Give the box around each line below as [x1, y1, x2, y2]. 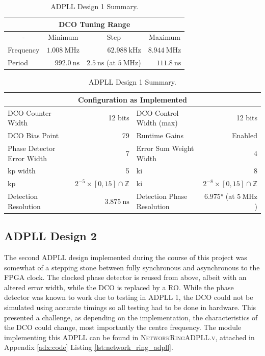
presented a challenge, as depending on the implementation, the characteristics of [4, 312, 258, 322]
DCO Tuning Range [58, 18, 130, 29]
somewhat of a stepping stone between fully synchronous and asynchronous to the [4, 262, 260, 272]
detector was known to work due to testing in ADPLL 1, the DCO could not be [4, 292, 253, 302]
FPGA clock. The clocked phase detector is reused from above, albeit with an [4, 272, 247, 283]
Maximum [149, 32, 180, 42]
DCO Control [136, 107, 179, 118]
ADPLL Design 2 [4, 228, 97, 244]
